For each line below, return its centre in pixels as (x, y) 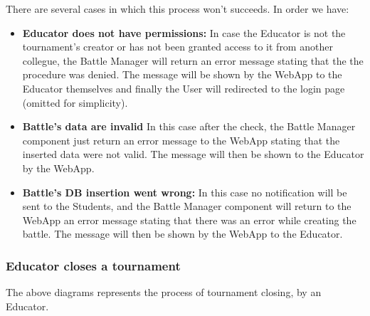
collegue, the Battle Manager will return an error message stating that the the (193, 60)
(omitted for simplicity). (75, 102)
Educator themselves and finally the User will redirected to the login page (184, 88)
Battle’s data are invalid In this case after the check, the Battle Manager (189, 126)
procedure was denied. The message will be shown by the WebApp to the (182, 74)
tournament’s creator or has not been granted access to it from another (178, 47)
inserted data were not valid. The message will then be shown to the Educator (193, 154)
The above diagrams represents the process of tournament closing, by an (164, 292)
